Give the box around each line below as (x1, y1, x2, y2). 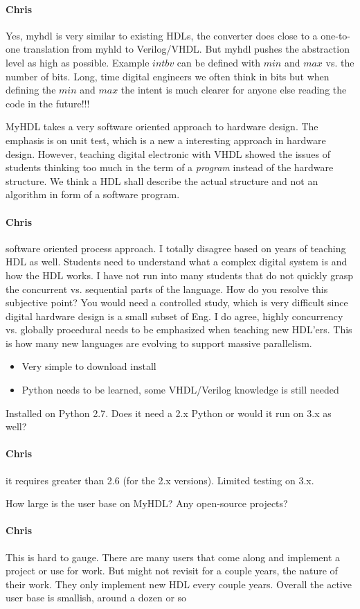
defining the (6, 82, 56, 97)
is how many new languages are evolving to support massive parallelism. (6, 335, 312, 350)
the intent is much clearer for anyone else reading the (120, 82, 347, 97)
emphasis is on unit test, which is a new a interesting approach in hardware (6, 132, 326, 147)
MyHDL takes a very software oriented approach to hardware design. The (6, 119, 318, 134)
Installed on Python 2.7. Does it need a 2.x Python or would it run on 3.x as (6, 405, 332, 420)
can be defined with (177, 55, 261, 69)
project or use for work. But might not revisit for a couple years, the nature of (6, 563, 338, 578)
